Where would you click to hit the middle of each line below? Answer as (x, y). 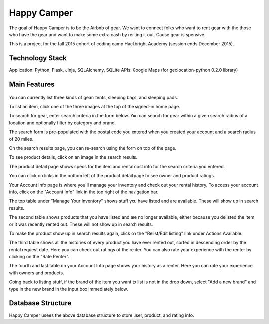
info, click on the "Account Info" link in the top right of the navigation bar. (84, 192)
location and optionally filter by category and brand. (63, 123)
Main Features (32, 85)
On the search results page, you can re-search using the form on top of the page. (93, 148)
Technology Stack (38, 58)
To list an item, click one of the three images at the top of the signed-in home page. (95, 107)
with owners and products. (37, 273)
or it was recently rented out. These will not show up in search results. (81, 224)
